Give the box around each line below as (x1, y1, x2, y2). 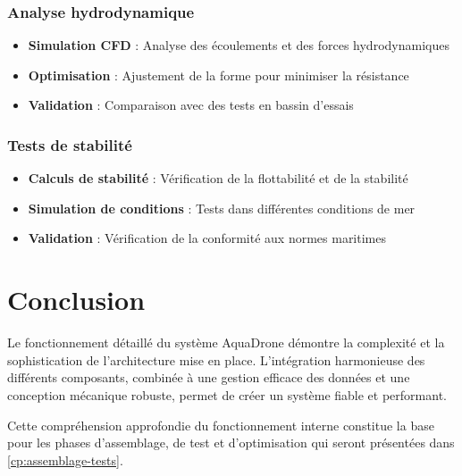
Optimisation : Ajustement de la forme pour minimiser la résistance (28, 65, 409, 84)
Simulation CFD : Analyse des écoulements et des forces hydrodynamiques (28, 36, 449, 54)
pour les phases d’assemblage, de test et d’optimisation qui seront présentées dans (7, 433, 455, 452)
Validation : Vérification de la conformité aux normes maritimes (28, 229, 386, 247)
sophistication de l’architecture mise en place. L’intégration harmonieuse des (7, 350, 425, 369)
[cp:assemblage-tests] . (7, 450, 123, 469)
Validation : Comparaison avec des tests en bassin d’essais (28, 96, 354, 114)
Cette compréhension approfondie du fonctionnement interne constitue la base (7, 415, 434, 434)
